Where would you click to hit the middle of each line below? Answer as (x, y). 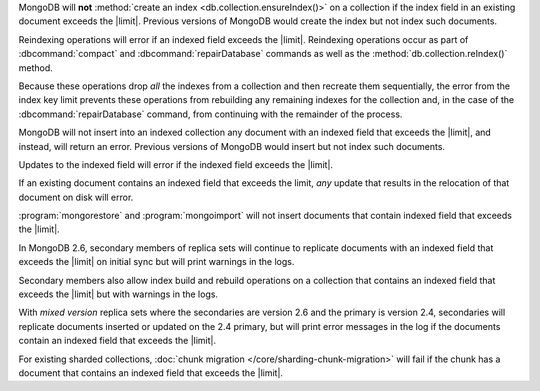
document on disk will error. (76, 197)
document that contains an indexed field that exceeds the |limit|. (151, 372)
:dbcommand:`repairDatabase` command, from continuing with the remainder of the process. (210, 114)
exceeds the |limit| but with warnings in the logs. (118, 294)
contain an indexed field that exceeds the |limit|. (117, 341)
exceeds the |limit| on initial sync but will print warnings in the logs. (156, 262)
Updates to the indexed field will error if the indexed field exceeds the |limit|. (176, 164)
